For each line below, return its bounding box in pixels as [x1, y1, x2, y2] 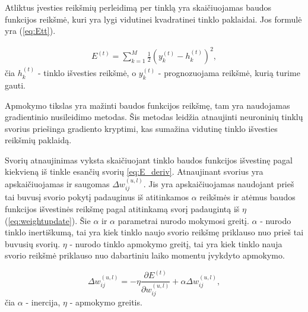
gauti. [5, 78, 26, 91]
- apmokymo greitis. [69, 296, 142, 308]
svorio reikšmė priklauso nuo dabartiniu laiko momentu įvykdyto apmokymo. [5, 249, 285, 261]
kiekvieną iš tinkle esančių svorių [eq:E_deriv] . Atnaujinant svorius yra [5, 165, 263, 178]
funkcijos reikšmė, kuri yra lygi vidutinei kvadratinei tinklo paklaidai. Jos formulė [5, 12, 302, 25]
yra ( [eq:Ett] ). [5, 24, 56, 37]
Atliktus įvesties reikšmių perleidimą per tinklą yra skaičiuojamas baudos [5, 1, 272, 13]
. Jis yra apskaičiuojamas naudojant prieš [143, 177, 294, 190]
